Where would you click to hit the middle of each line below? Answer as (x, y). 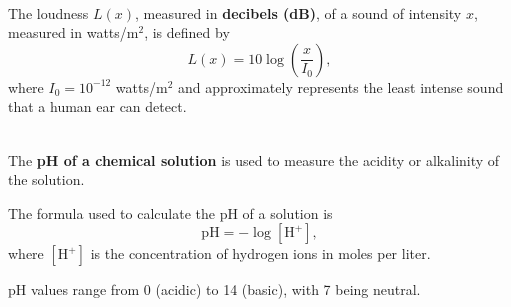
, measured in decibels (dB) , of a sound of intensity (298, 12)
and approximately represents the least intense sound (341, 86)
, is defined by (187, 32)
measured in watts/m (73, 32)
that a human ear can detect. (97, 106)
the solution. (46, 179)
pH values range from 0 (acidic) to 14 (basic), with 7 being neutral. (214, 289)
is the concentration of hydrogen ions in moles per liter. (260, 253)
